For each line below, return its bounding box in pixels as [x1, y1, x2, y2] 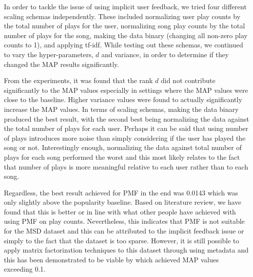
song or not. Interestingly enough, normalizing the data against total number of [4, 142, 242, 152]
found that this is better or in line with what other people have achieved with [4, 206, 236, 216]
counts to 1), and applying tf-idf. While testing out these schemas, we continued [4, 40, 243, 50]
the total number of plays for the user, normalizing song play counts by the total [4, 21, 245, 31]
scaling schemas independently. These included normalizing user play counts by [4, 11, 241, 21]
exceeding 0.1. [4, 264, 46, 274]
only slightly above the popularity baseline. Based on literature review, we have [4, 197, 241, 207]
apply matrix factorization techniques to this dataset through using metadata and [4, 245, 249, 255]
